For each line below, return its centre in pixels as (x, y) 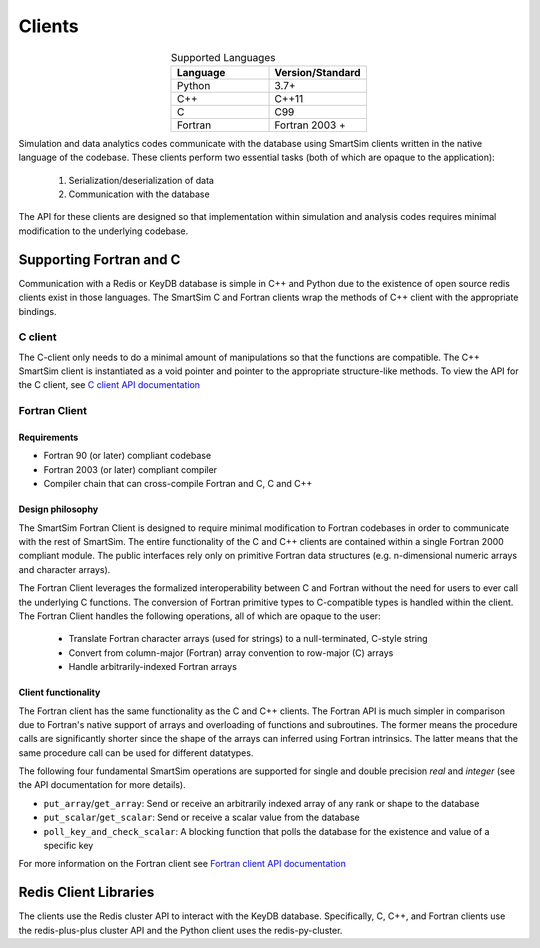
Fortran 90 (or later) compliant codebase (127, 456)
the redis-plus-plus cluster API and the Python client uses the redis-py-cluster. (180, 930)
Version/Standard (317, 72)
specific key (68, 846)
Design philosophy (58, 509)
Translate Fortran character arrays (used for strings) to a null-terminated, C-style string (248, 639)
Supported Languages (223, 57)
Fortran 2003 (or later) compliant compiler (130, 469)
